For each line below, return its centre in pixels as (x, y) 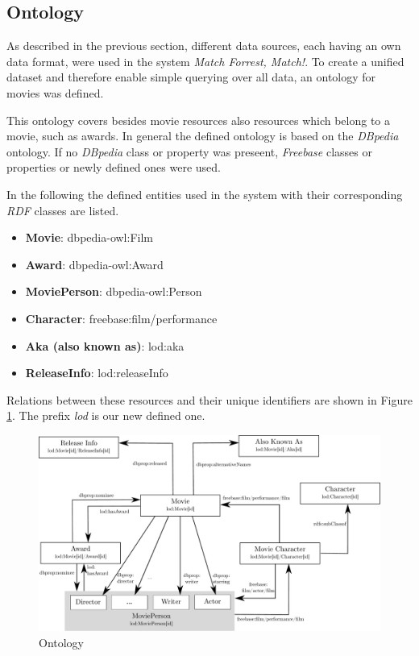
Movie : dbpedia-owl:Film (89, 237)
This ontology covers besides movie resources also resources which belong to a (199, 120)
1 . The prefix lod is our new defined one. (106, 415)
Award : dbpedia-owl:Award (94, 264)
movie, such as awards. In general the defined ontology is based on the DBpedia (203, 136)
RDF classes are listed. (63, 210)
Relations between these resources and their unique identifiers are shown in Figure (209, 399)
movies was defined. (55, 92)
